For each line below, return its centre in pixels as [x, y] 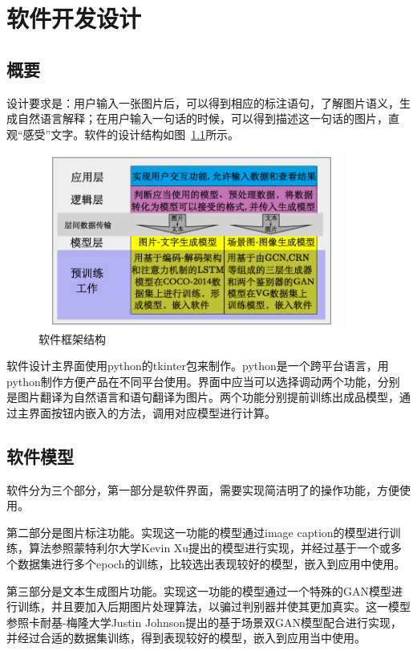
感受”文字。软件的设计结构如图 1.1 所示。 [131, 134]
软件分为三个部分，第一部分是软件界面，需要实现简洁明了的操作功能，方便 [203, 489]
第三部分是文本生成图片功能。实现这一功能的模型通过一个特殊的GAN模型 [199, 590]
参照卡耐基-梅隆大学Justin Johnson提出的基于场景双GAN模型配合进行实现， [204, 622]
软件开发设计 [74, 18]
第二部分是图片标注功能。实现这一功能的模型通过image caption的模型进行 [198, 532]
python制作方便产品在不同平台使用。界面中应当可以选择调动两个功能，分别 [203, 381]
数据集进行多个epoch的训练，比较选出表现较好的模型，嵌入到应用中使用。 [211, 564]
